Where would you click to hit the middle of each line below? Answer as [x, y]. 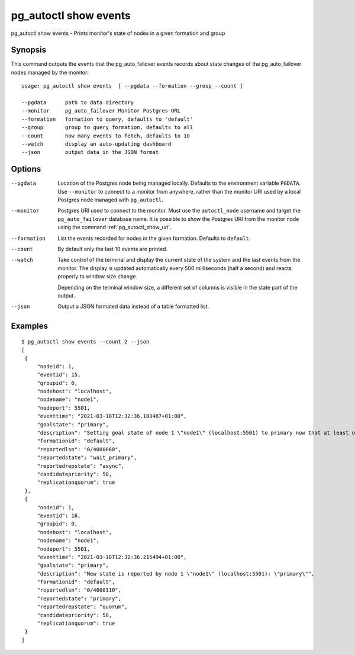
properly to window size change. [98, 277]
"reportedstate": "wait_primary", [87, 458]
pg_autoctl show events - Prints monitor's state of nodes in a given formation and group [118, 33]
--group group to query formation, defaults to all [107, 128]
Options [26, 169]
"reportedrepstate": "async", [81, 466]
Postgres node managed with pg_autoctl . [111, 200]
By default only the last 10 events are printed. [113, 249]
